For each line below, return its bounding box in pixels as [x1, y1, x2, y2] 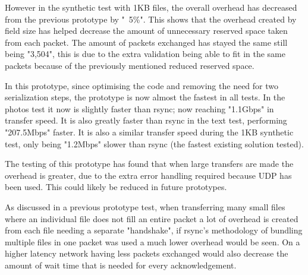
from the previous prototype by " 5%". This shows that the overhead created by [5, 12, 297, 25]
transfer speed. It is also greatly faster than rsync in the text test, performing [5, 114, 287, 127]
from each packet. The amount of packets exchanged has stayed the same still [5, 36, 288, 48]
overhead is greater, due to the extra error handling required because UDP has [5, 169, 292, 181]
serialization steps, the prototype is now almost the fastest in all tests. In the [5, 91, 285, 103]
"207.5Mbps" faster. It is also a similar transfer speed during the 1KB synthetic [5, 125, 294, 138]
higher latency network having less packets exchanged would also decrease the [5, 247, 288, 260]
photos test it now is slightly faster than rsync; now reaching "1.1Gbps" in [5, 102, 274, 115]
